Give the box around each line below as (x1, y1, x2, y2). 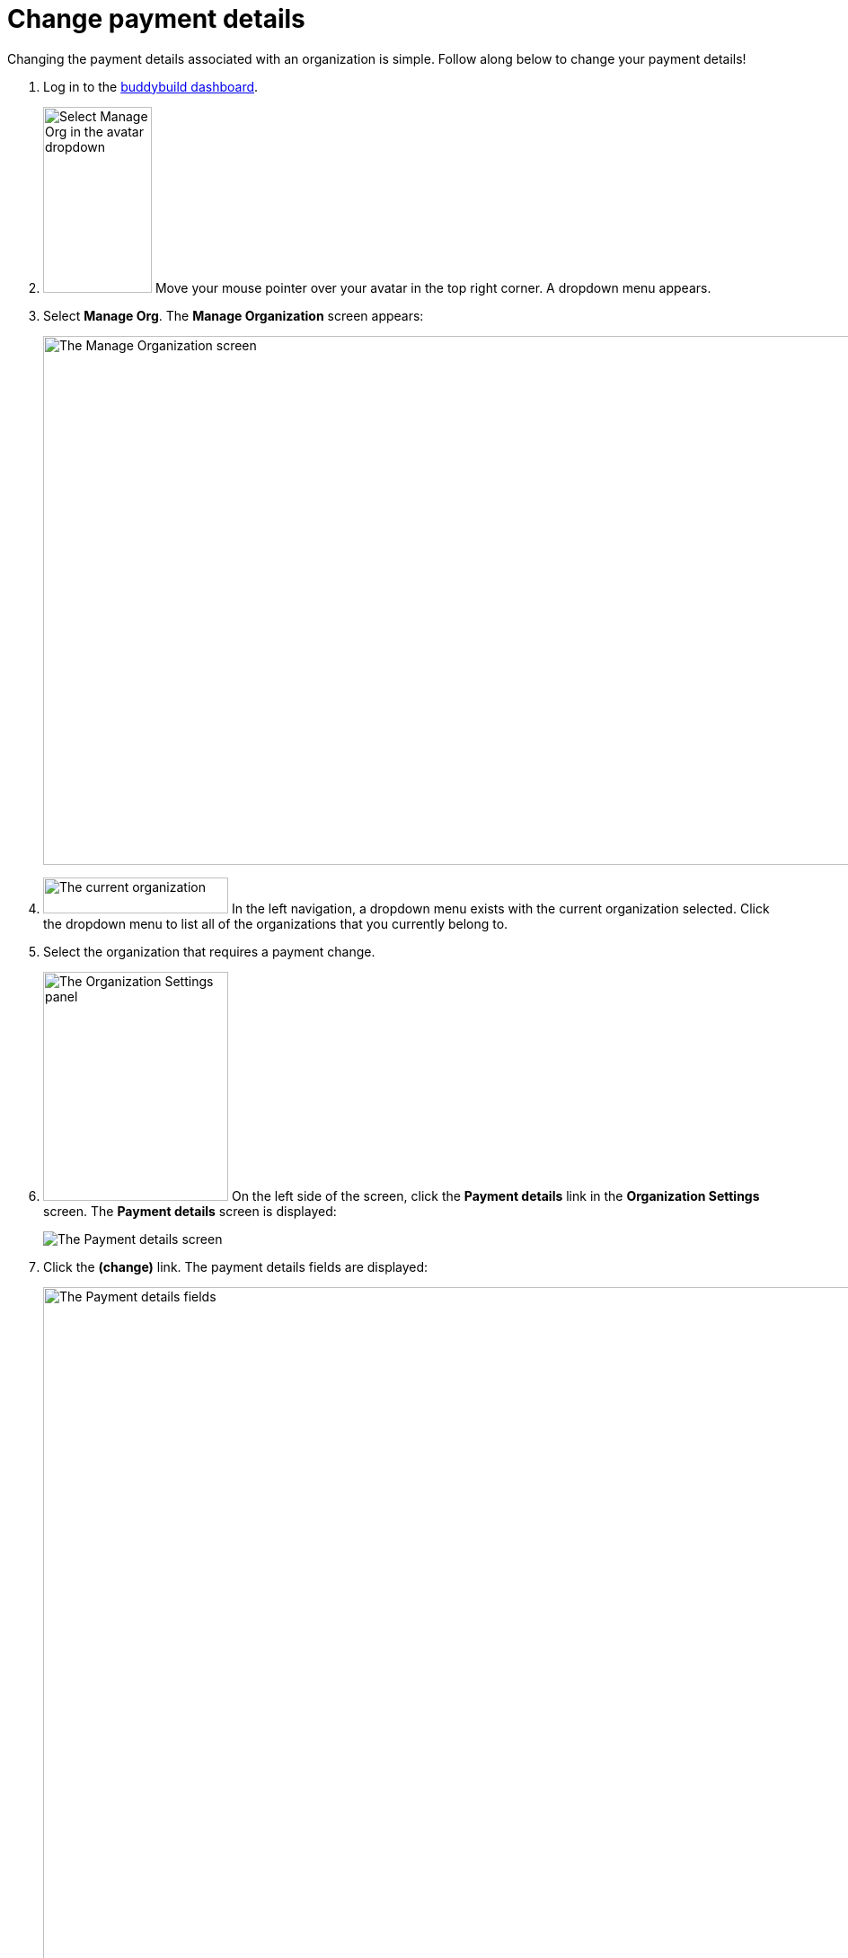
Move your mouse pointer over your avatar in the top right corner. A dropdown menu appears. (155, 279, 711, 295)
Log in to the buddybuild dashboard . (43, 78, 259, 94)
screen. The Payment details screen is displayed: (43, 1203, 337, 1219)
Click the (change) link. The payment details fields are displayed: (43, 1258, 428, 1274)
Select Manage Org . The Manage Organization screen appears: (43, 307, 424, 323)
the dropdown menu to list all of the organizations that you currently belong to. (43, 915, 508, 931)
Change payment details (7, 4, 305, 34)
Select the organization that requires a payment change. (43, 943, 375, 959)
